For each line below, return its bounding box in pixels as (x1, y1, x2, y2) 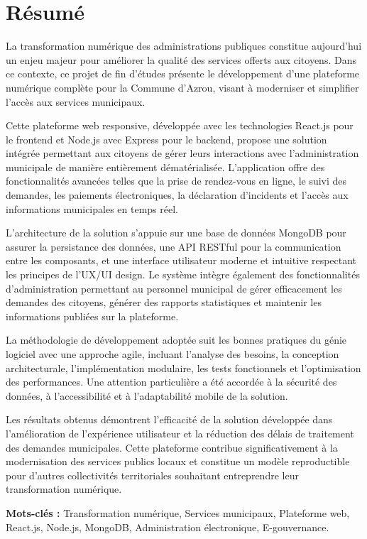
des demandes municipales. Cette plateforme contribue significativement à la (6, 440, 338, 454)
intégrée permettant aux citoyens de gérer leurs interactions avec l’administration (6, 146, 359, 160)
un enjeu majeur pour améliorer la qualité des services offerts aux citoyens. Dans (6, 52, 356, 67)
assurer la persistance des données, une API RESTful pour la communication (6, 239, 341, 254)
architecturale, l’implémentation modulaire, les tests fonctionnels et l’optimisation (6, 360, 361, 375)
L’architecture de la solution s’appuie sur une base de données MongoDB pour (6, 225, 346, 240)
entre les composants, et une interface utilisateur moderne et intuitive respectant (6, 253, 357, 268)
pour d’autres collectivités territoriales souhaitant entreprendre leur (6, 467, 299, 482)
